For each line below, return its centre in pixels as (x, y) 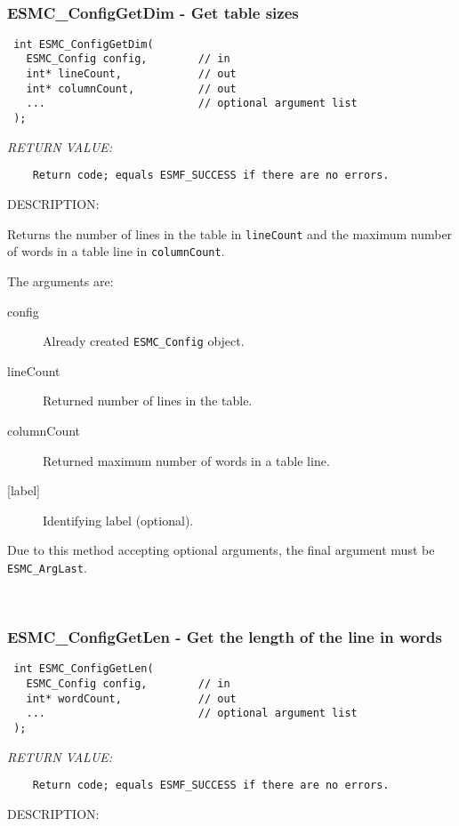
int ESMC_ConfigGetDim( (84, 44)
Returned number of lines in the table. (148, 401)
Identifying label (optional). (118, 520)
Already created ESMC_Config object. (144, 341)
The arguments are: (60, 281)
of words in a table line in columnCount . (116, 251)
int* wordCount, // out (131, 698)
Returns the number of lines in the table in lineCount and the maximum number (230, 233)
